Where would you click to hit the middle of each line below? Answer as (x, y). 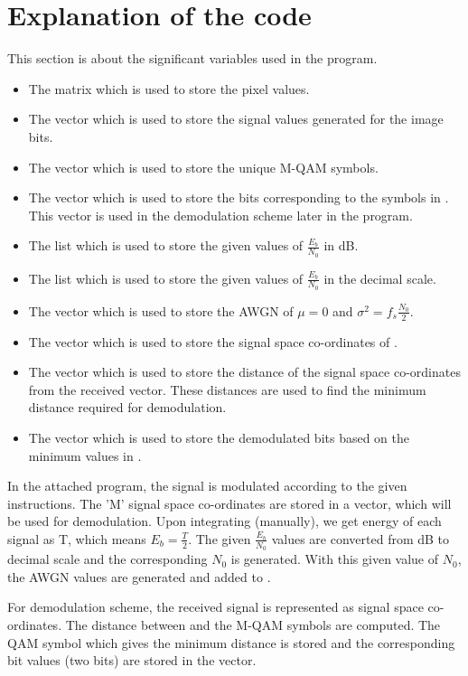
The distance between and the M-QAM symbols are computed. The (253, 624)
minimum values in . (85, 455)
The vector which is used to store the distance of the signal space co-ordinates (244, 372)
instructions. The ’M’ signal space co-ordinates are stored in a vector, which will (229, 503)
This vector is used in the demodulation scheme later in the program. (220, 215)
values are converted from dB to (360, 538)
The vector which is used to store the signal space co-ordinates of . (213, 341)
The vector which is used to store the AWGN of (161, 310)
